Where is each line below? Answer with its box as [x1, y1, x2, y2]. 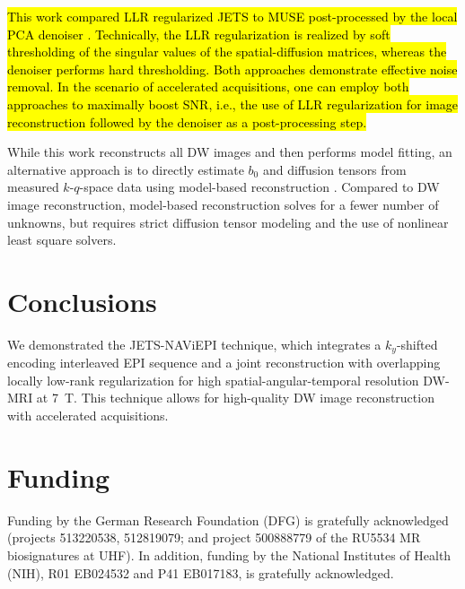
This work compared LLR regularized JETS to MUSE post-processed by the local [7, 7, 458, 25]
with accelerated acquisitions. [7, 406, 169, 425]
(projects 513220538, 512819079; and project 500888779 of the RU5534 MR [7, 528, 421, 547]
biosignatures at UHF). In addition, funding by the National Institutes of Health [7, 545, 452, 564]
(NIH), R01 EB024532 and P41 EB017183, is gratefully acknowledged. [7, 563, 394, 582]
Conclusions [7, 282, 157, 319]
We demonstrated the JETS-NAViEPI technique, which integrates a [7, 334, 382, 353]
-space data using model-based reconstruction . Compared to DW [79, 178, 440, 196]
